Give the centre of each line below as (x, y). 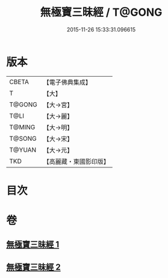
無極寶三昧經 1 (33, 244)
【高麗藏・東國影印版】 (76, 161)
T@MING (22, 127)
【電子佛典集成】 (67, 82)
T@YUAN (23, 150)
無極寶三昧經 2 (34, 267)
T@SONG (23, 138)
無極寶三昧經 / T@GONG (101, 12)
